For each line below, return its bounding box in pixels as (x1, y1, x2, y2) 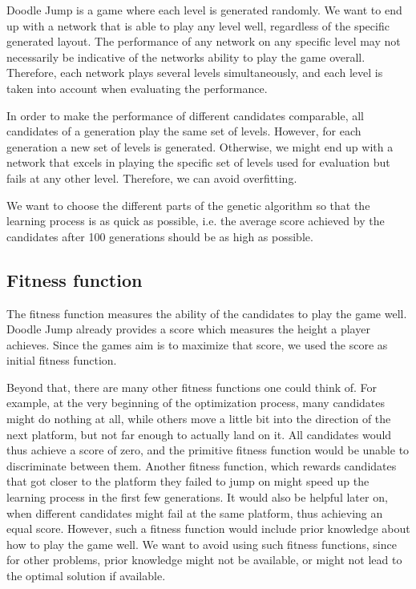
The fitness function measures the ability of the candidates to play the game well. (6, 305, 407, 321)
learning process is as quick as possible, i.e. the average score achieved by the (6, 212, 385, 229)
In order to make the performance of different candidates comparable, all (6, 107, 364, 123)
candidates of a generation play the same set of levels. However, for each (6, 123, 361, 139)
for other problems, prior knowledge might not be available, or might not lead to (6, 551, 402, 568)
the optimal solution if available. (6, 567, 166, 584)
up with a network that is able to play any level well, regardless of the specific (6, 17, 390, 34)
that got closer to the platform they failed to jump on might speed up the (6, 473, 370, 490)
